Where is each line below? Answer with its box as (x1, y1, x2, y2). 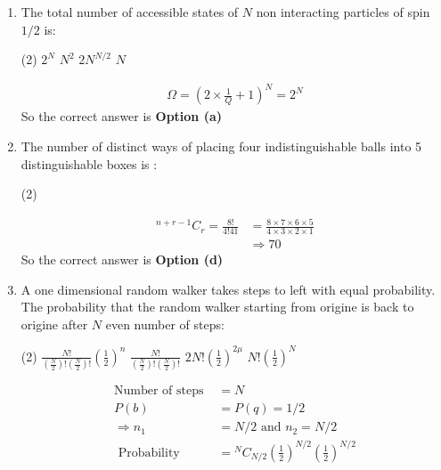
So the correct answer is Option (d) (20, 250, 224, 269)
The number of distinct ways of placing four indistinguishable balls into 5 (20, 136, 422, 155)
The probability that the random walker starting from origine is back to (20, 297, 414, 316)
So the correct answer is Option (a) (20, 107, 223, 126)
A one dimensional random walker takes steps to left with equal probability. (20, 280, 436, 298)
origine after (20, 314, 88, 333)
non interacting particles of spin (256, 3, 430, 20)
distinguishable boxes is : (20, 154, 158, 173)
